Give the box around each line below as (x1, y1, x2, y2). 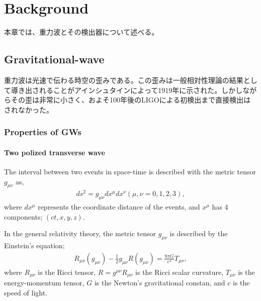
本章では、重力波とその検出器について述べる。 (4, 27, 159, 37)
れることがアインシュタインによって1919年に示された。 (39, 84, 222, 95)
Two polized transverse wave (4, 147, 105, 157)
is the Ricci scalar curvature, (135, 266, 224, 277)
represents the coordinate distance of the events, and (38, 202, 200, 212)
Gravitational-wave (4, 51, 105, 67)
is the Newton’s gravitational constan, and (94, 277, 225, 288)
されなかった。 (4, 104, 53, 115)
